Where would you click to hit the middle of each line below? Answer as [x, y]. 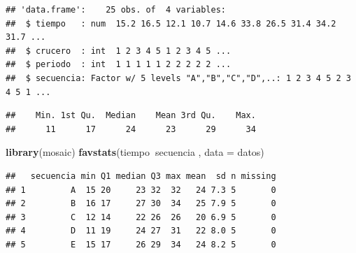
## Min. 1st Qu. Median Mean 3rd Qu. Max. [131, 116]
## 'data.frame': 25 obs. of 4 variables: [116, 10]
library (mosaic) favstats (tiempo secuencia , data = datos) [135, 152]
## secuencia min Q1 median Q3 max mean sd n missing [141, 176]
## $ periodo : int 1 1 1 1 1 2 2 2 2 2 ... [119, 65]
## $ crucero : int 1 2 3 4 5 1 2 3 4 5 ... [119, 51]
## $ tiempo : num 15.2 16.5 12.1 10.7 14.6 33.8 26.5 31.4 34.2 [171, 23]
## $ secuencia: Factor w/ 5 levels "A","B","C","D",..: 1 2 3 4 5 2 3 [178, 78]
